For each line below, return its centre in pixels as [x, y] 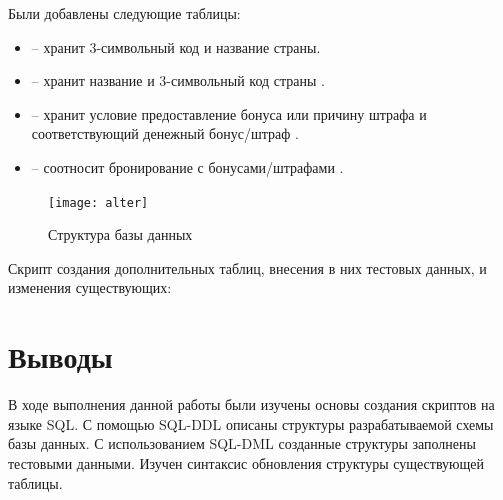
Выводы [60, 356]
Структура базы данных [120, 234]
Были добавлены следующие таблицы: [124, 13]
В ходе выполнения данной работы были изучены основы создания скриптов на [251, 404]
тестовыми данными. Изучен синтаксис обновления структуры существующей [246, 462]
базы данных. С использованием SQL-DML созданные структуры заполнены [242, 443]
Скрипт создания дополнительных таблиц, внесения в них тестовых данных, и [247, 267]
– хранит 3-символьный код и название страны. [176, 46]
